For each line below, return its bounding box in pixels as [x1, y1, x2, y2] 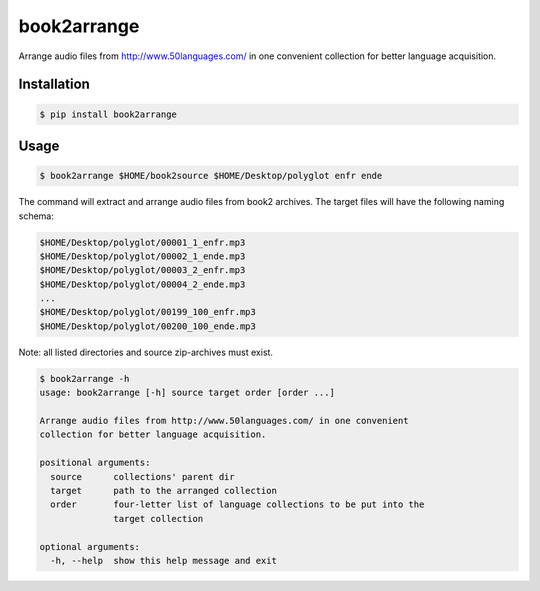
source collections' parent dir [50, 471, 235, 482]
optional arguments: [39, 541, 140, 552]
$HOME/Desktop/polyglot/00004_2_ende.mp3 [39, 278, 246, 290]
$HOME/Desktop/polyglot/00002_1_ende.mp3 [39, 250, 246, 262]
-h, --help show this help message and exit [50, 555, 277, 566]
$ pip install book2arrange [39, 108, 177, 120]
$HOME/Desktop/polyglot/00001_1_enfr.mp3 [39, 236, 246, 248]
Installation [18, 76, 90, 93]
